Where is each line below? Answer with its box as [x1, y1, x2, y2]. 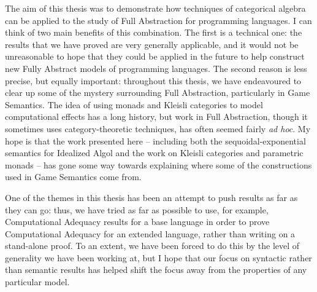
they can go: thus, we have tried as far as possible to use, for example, [5, 203, 269, 216]
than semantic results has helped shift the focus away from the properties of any [5, 263, 307, 276]
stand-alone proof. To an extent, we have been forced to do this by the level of [5, 239, 300, 252]
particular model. [5, 275, 70, 288]
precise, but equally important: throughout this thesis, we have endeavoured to [5, 74, 302, 87]
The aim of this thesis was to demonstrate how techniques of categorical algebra [5, 2, 306, 14]
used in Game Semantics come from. [5, 170, 142, 183]
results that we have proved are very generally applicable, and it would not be [5, 37, 299, 50]
